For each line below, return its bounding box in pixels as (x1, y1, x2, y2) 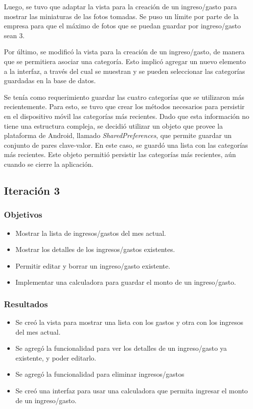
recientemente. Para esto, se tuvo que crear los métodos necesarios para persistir (4, 101, 245, 112)
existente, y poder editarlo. (15, 352, 96, 363)
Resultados (4, 297, 48, 310)
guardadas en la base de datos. (4, 75, 96, 86)
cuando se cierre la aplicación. (4, 159, 93, 169)
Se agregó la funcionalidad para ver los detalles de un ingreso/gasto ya (15, 343, 227, 353)
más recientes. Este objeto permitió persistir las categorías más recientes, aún (4, 149, 236, 159)
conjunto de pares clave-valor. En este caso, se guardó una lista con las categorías (4, 139, 248, 150)
